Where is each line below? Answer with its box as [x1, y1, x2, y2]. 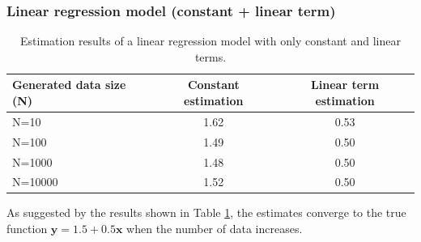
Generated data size [12, 76, 126, 93]
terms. [194, 48, 227, 65]
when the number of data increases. [126, 220, 303, 237]
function [6, 220, 48, 237]
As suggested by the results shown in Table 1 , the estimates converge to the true [6, 204, 406, 221]
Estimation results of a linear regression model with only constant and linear [20, 32, 401, 49]
